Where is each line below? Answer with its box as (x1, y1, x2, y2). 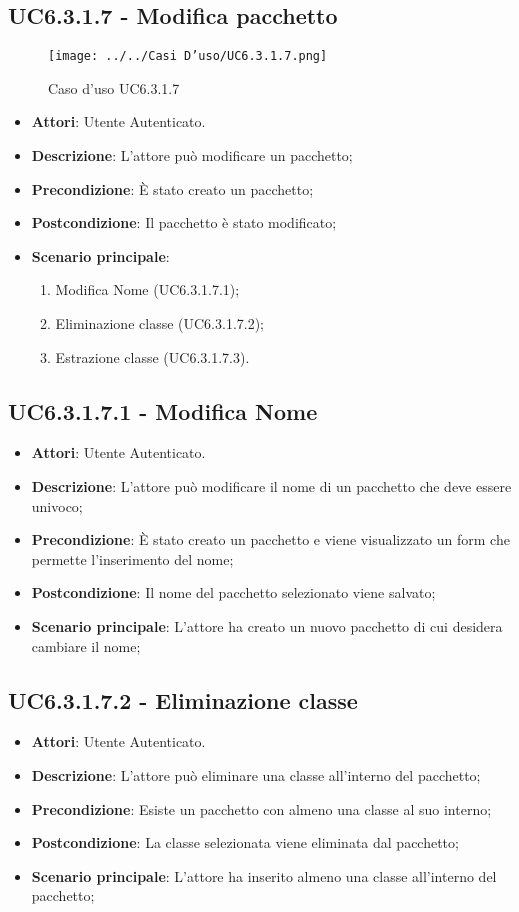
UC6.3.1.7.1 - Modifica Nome (8, 395, 318, 426)
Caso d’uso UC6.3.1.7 (48, 77, 180, 98)
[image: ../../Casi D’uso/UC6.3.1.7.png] (48, 49, 328, 64)
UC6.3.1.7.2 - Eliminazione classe (8, 684, 358, 715)
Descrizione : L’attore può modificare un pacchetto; (31, 145, 353, 166)
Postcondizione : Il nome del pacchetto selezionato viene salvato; (31, 582, 436, 603)
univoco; (31, 495, 83, 516)
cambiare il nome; (31, 635, 141, 656)
